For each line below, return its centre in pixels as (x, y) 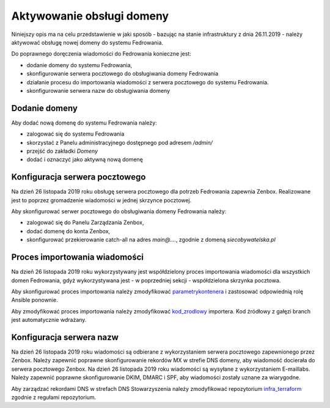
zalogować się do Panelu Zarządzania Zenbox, (85, 222)
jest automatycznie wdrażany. (49, 320)
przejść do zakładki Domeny (62, 151)
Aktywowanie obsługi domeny (90, 16)
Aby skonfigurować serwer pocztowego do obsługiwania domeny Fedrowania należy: (119, 211)
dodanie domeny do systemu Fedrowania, (79, 65)
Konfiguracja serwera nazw (65, 337)
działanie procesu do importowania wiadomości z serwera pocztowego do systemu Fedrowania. (148, 82)
